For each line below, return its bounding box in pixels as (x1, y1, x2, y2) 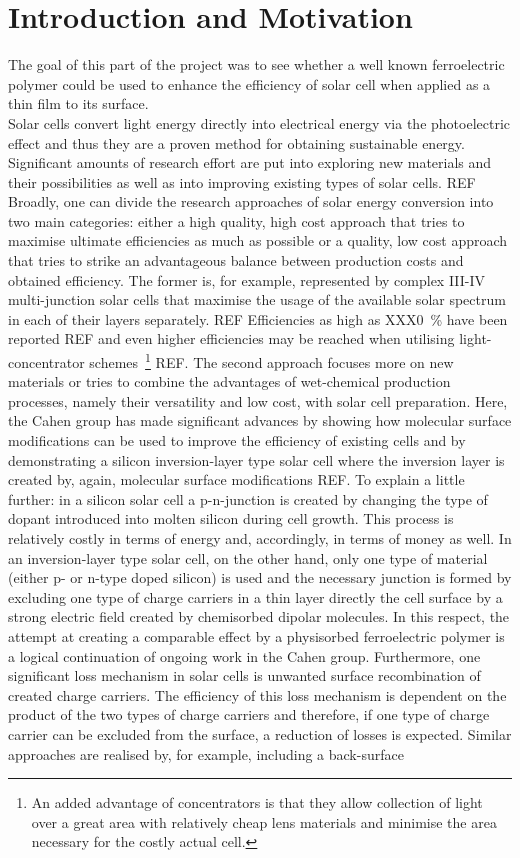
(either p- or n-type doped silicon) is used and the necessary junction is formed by (8, 567, 512, 588)
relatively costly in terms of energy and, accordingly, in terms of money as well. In (8, 528, 512, 549)
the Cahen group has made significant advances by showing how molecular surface (8, 410, 512, 431)
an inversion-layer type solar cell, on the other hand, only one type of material (8, 547, 488, 568)
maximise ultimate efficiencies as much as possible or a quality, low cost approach (8, 230, 508, 251)
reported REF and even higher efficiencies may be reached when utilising (8, 328, 455, 349)
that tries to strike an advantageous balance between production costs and (8, 250, 464, 271)
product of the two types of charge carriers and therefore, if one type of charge (8, 704, 490, 725)
